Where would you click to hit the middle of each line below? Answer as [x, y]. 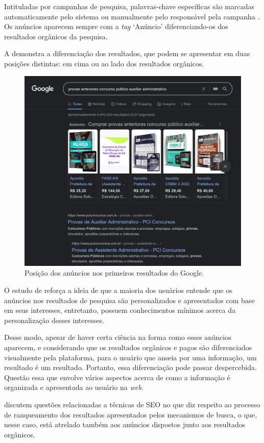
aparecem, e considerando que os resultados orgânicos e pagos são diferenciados [128, 347]
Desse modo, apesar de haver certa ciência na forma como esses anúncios [118, 337]
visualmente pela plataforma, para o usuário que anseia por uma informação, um [130, 357]
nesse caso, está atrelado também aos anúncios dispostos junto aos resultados [125, 424]
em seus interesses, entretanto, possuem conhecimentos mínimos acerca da [120, 310]
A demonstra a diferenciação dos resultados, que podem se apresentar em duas [127, 53]
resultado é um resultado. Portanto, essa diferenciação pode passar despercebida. [130, 367]
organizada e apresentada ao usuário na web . [74, 387]
